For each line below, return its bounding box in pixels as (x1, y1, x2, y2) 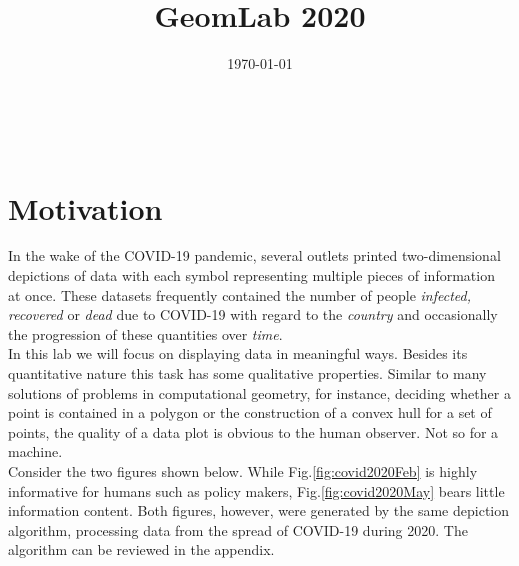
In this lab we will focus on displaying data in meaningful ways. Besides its (8, 343, 468, 364)
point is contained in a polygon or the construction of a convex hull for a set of (8, 402, 492, 423)
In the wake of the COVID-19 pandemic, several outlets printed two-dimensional (8, 245, 501, 266)
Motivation (8, 187, 163, 228)
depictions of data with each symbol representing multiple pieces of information (8, 265, 495, 286)
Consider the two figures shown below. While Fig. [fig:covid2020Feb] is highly (8, 460, 478, 481)
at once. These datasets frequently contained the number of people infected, (8, 284, 471, 305)
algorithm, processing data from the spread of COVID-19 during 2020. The (8, 519, 468, 540)
